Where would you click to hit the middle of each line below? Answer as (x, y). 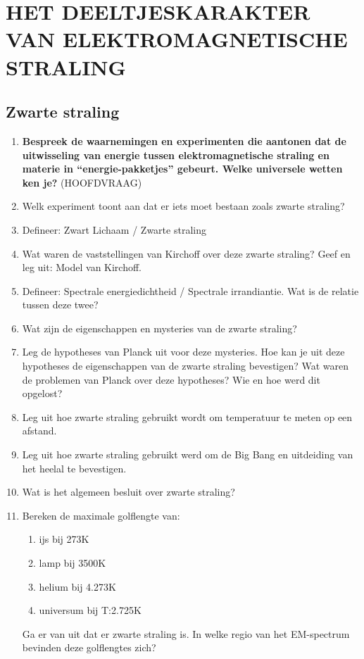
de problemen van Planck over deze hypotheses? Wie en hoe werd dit (171, 379)
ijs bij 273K (64, 539)
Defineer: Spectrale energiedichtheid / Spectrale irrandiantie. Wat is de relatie (190, 290)
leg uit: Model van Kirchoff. (82, 267)
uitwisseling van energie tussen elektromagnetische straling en (176, 155)
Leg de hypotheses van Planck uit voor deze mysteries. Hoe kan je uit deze (183, 352)
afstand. (39, 431)
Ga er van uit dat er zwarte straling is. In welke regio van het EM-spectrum (186, 633)
